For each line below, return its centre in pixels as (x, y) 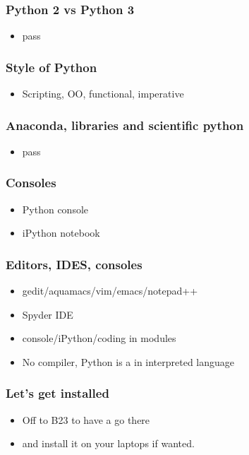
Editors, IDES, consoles (74, 264)
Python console (55, 209)
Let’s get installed (57, 393)
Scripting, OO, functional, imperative (103, 94)
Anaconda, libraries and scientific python (125, 125)
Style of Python (51, 67)
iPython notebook (61, 233)
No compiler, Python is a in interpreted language (128, 361)
